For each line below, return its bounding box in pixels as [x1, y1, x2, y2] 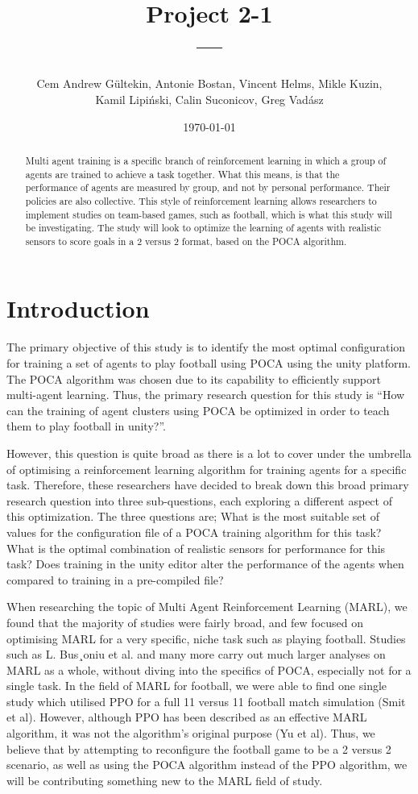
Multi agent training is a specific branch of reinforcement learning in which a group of [25, 153, 387, 167]
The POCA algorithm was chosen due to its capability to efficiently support [6, 370, 381, 387]
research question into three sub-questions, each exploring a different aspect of [6, 492, 392, 509]
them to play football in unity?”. [6, 418, 166, 434]
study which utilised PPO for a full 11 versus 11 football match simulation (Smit [6, 692, 406, 709]
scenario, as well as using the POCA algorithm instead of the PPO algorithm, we [6, 756, 408, 773]
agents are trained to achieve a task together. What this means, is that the [25, 167, 340, 181]
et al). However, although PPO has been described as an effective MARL [6, 709, 367, 725]
